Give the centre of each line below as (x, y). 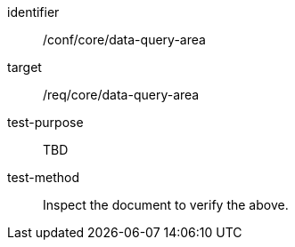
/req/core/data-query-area (121, 95)
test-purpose (45, 122)
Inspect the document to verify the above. (166, 205)
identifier (33, 12)
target (25, 67)
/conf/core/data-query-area (124, 40)
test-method (43, 177)
